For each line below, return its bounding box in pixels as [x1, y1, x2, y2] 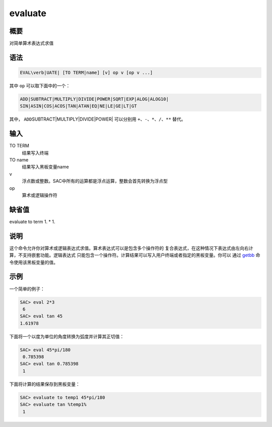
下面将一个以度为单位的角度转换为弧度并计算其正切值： [9, 333, 124, 339]
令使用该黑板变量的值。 [9, 259, 58, 265]
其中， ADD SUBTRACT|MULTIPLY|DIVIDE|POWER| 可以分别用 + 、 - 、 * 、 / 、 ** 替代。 [9, 116, 186, 122]
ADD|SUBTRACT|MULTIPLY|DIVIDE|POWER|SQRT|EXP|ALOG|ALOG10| [20, 96, 169, 102]
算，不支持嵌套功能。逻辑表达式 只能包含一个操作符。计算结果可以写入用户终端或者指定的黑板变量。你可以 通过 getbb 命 [9, 252, 260, 258]
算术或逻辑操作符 [22, 192, 57, 198]
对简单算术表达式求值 [9, 40, 54, 46]
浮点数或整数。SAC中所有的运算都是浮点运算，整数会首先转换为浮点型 [22, 178, 168, 184]
